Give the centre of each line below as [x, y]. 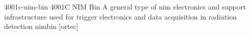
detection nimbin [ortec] [41, 26]
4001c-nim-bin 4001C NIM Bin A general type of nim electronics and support [125, 6]
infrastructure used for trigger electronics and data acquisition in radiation [120, 16]
